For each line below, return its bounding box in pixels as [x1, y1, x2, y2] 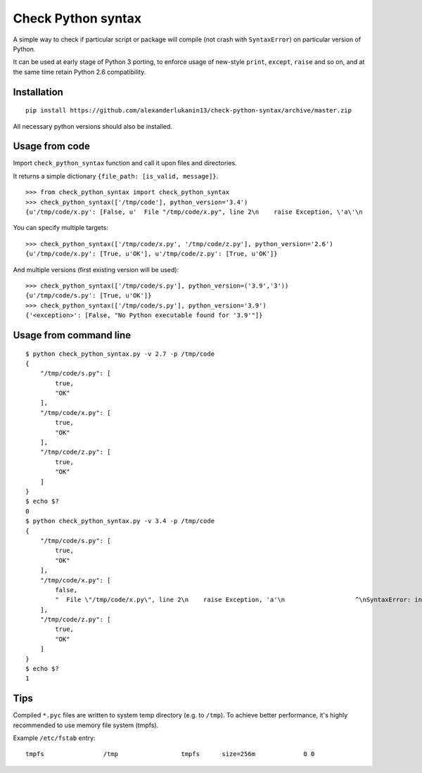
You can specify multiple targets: [13, 224, 109, 232]
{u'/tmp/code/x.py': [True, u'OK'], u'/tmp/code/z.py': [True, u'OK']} [25, 250, 278, 258]
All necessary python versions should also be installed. [13, 122, 172, 130]
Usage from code [13, 141, 91, 153]
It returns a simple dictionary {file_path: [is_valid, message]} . [13, 172, 219, 180]
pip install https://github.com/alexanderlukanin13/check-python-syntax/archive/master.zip [25, 106, 352, 115]
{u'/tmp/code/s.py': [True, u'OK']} [25, 292, 152, 300]
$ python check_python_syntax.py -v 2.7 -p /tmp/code [25, 350, 215, 358]
